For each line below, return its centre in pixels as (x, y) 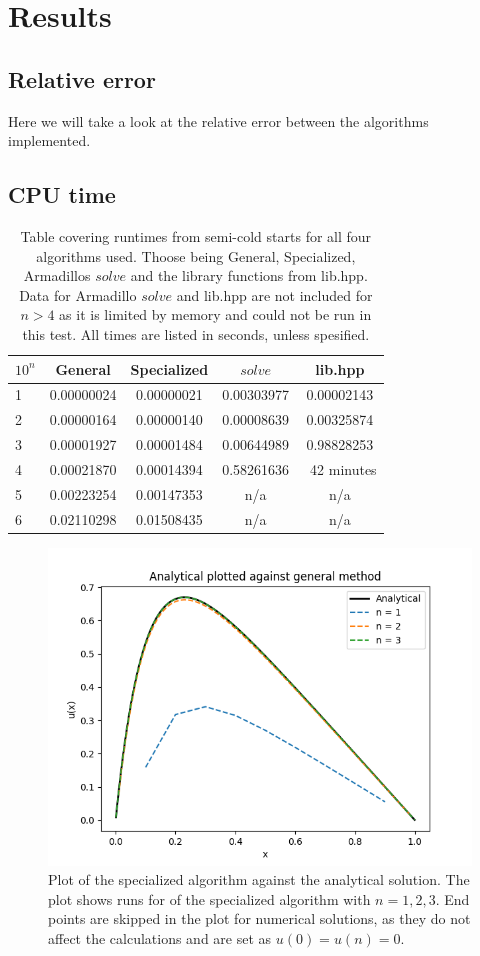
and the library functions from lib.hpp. (249, 275)
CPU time (62, 194)
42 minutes (343, 468)
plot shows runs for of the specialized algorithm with (209, 898)
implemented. (49, 140)
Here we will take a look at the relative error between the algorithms (218, 120)
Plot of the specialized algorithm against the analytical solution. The (259, 879)
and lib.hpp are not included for (274, 294)
